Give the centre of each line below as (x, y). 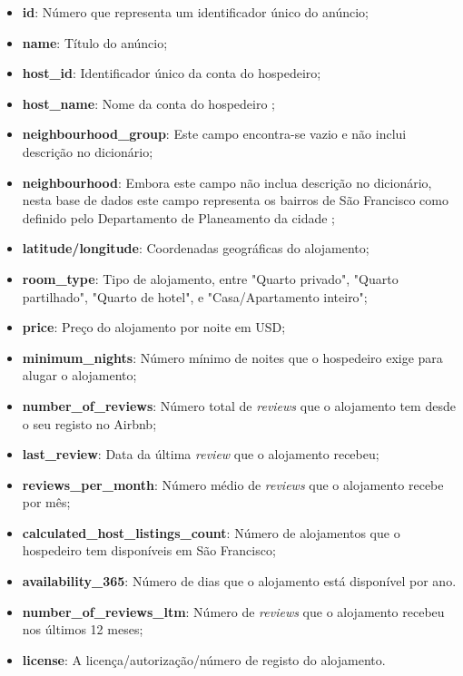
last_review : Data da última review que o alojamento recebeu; (201, 454)
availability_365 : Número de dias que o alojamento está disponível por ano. (239, 581)
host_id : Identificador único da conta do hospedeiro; (172, 73)
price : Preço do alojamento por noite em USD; (154, 327)
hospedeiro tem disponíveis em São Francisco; (149, 550)
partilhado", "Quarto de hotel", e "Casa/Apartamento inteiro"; (195, 296)
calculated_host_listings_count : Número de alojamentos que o (211, 532)
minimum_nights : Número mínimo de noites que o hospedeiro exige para (232, 357)
